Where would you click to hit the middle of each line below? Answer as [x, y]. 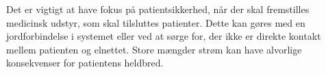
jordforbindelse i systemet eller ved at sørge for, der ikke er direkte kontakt [164, 36]
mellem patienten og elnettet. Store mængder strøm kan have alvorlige [154, 49]
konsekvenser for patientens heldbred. [85, 63]
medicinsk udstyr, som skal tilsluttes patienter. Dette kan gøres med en [156, 22]
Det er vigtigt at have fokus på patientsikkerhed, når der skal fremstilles [158, 9]
